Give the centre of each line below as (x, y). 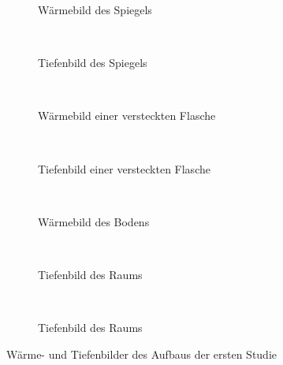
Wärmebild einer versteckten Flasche (127, 115)
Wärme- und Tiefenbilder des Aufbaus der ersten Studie (142, 354)
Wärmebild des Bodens (94, 221)
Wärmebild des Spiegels (95, 9)
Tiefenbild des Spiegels (93, 63)
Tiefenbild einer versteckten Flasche (124, 168)
